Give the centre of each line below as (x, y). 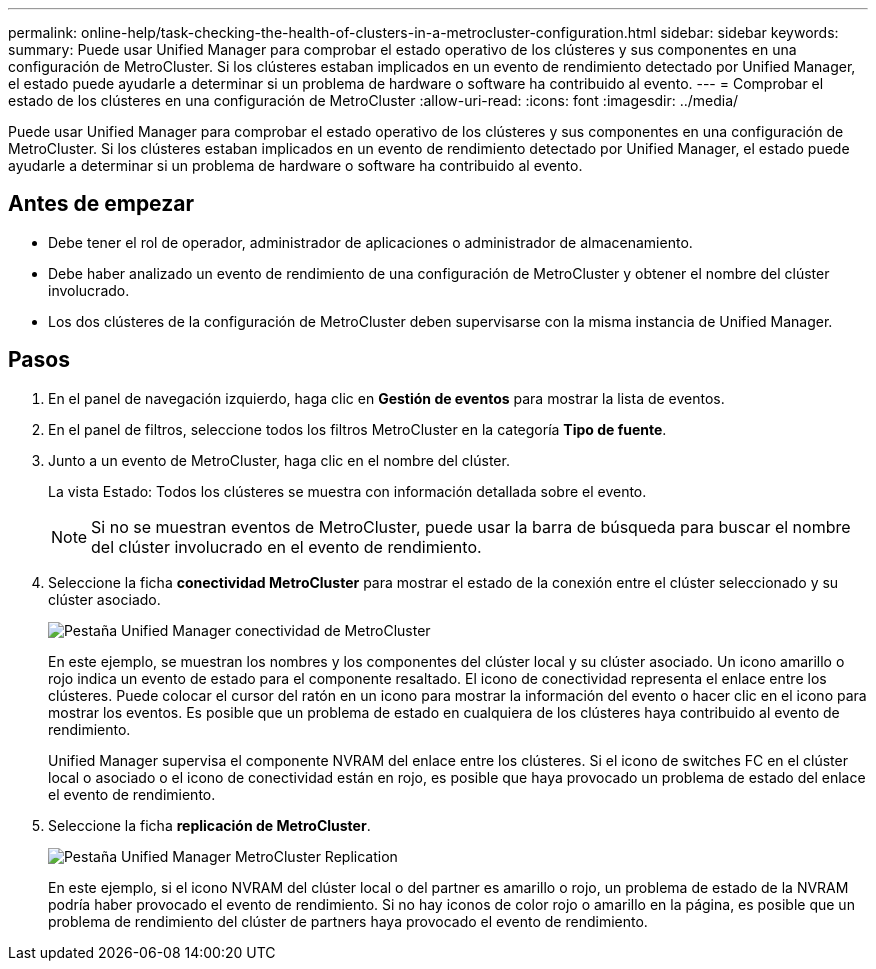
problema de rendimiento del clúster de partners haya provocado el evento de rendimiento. (348, 921)
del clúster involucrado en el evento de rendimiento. (286, 546)
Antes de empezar (101, 204)
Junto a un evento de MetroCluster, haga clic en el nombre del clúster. (279, 460)
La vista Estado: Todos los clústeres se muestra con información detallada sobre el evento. (347, 491)
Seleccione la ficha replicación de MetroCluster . (209, 825)
